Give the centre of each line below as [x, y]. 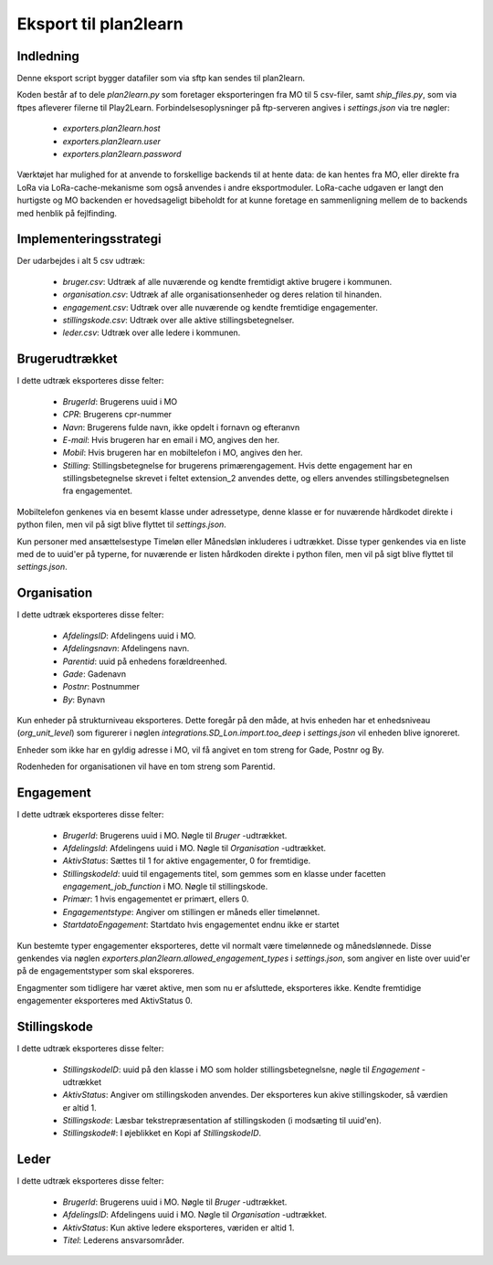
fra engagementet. [97, 491]
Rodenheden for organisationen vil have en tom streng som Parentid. [146, 766]
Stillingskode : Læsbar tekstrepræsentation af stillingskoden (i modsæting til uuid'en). [222, 1121]
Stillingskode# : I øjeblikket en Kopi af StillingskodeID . [162, 1133]
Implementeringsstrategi [89, 239]
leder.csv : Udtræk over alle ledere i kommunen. [152, 332]
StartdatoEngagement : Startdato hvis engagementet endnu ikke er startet [201, 925]
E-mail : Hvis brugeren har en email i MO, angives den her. [171, 439]
